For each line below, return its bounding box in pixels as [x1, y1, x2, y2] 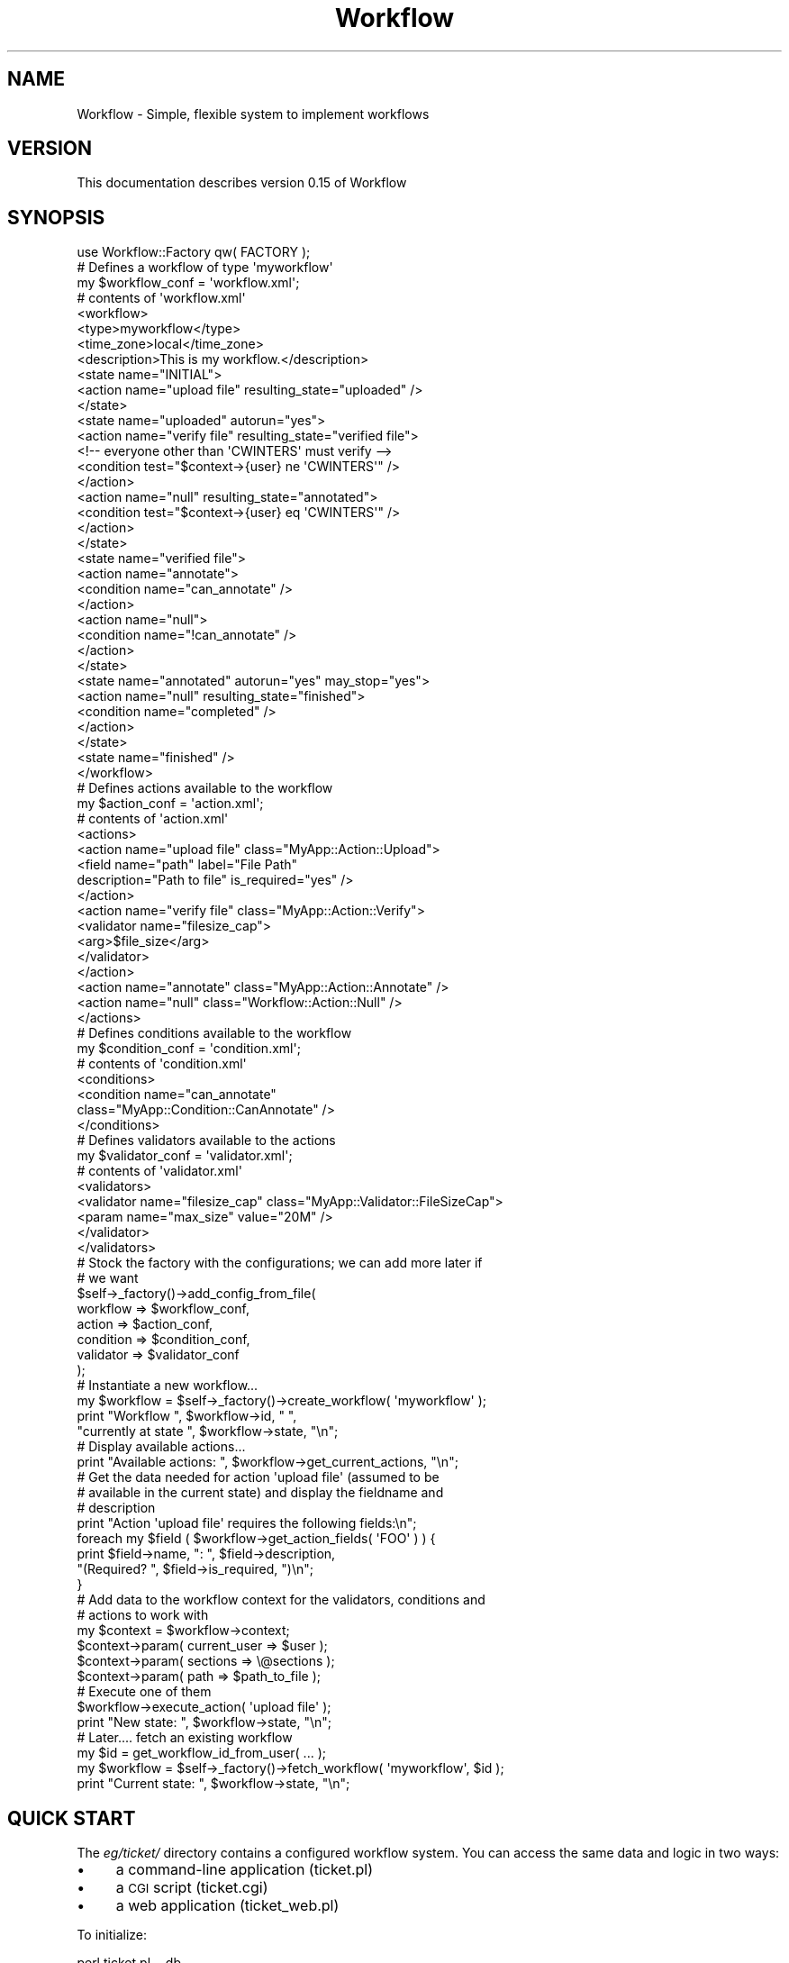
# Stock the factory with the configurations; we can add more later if [77, 1255, 483, 1271]
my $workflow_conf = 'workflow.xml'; [77, 275, 300, 291]
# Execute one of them [77, 1684, 212, 1700]
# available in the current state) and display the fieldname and [77, 1485, 444, 1501]
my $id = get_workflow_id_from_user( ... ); [77, 1745, 326, 1761]
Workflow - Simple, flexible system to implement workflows [77, 105, 430, 122]
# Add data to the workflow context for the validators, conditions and [77, 1592, 485, 1608]
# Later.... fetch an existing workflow [77, 1730, 293, 1746]
